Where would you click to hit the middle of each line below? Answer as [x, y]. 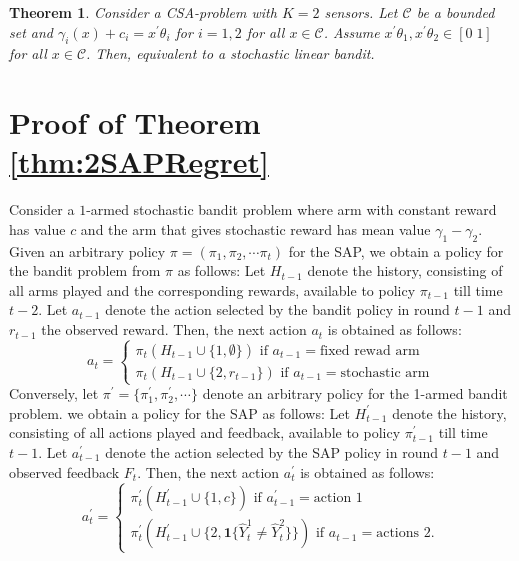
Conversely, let [54, 393]
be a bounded [455, 12]
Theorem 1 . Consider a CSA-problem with [143, 12]
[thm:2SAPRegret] [139, 161]
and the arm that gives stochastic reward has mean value [255, 228]
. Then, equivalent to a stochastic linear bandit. [230, 53]
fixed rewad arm [369, 350]
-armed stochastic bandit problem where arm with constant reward [291, 209]
